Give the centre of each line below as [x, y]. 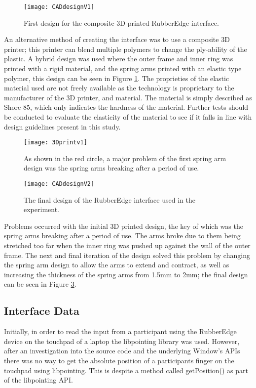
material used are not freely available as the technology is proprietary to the [119, 88]
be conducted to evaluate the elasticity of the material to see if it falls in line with [128, 117]
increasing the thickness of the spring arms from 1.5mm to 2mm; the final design [126, 274]
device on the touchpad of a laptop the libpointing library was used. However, [122, 341]
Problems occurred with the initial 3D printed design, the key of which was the [124, 226]
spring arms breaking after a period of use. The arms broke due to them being [122, 236]
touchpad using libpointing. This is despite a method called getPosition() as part [126, 370]
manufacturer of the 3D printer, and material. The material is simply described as [128, 97]
